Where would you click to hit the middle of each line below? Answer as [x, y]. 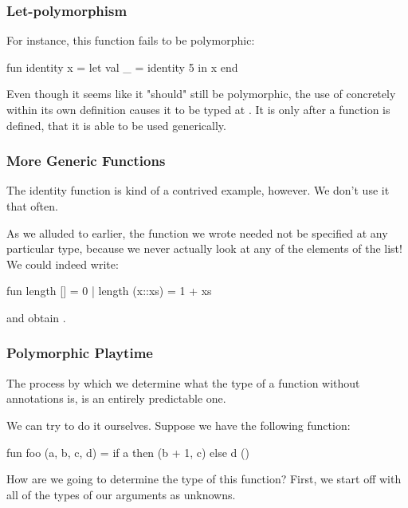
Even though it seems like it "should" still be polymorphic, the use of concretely [201, 94]
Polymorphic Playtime [80, 353]
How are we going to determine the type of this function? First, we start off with [204, 479]
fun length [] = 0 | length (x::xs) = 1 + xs [109, 291]
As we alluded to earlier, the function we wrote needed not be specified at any [197, 232]
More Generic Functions [86, 161]
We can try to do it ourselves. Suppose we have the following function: [178, 425]
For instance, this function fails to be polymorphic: [131, 40]
